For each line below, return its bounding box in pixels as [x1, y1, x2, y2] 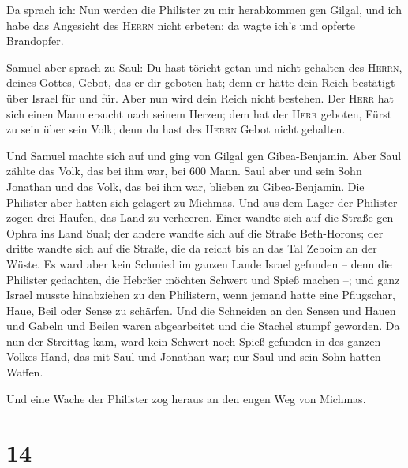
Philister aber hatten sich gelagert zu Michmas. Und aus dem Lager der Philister [6, 193, 398, 210]
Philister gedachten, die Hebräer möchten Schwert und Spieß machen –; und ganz [6, 271, 400, 287]
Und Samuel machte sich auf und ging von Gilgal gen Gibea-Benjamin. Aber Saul [6, 147, 402, 163]
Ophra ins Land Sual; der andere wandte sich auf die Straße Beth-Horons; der [6, 224, 384, 241]
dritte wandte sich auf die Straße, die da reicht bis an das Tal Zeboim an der [6, 240, 377, 256]
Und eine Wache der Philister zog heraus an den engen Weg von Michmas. [6, 390, 366, 406]
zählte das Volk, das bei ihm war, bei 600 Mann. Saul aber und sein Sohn [6, 163, 362, 179]
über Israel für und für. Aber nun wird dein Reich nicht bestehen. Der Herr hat [6, 89, 395, 106]
